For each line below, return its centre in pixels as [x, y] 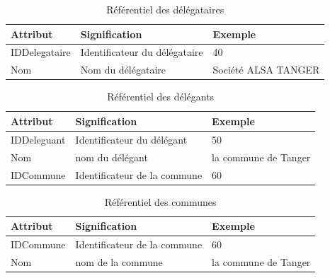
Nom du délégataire [123, 70]
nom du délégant [112, 157]
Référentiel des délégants [161, 97]
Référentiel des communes [160, 201]
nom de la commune [119, 261]
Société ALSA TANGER [266, 70]
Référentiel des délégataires [165, 9]
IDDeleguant [38, 139]
